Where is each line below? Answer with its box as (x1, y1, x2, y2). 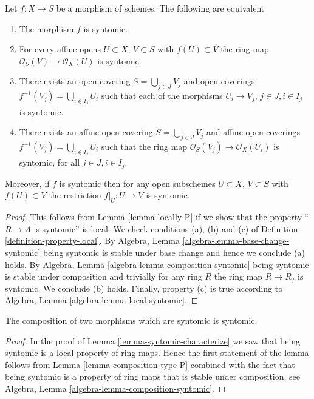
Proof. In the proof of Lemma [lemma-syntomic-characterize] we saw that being (5, 334, 301, 347)
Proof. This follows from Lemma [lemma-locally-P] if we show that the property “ (5, 210, 309, 223)
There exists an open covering (19, 75, 131, 87)
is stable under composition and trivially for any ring (5, 270, 202, 283)
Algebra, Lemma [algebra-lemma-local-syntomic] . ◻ (5, 293, 199, 306)
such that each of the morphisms (101, 89, 223, 102)
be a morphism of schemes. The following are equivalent (56, 2, 265, 14)
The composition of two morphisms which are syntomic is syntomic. (5, 314, 258, 327)
